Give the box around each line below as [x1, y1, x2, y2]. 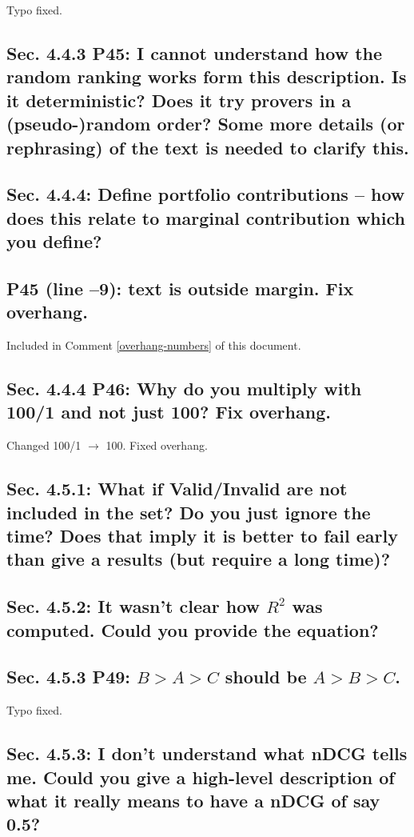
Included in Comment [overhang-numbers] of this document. [6, 337, 301, 354]
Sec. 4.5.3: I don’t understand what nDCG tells [6, 741, 408, 766]
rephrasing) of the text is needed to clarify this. [6, 134, 409, 159]
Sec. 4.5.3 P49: [6, 664, 130, 689]
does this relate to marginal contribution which [6, 205, 405, 230]
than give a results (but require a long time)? [6, 547, 391, 571]
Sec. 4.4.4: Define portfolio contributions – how [6, 182, 405, 206]
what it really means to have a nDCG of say [6, 787, 380, 812]
